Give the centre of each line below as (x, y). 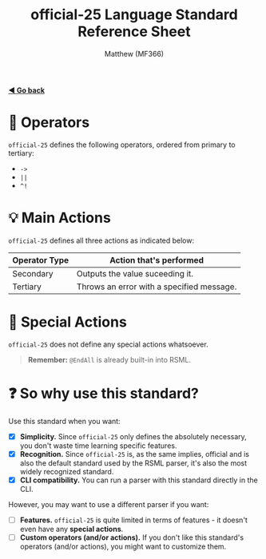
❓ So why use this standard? (104, 393)
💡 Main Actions (60, 218)
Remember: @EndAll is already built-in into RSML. (109, 359)
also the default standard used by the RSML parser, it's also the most (133, 463)
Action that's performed (157, 260)
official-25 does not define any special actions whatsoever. (109, 344)
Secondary (33, 273)
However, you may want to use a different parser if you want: (109, 504)
